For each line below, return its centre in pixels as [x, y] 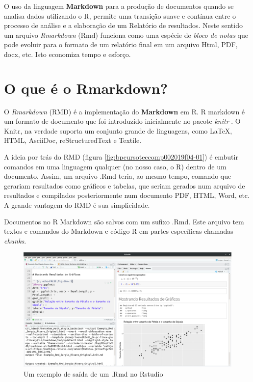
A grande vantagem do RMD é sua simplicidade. [77, 205]
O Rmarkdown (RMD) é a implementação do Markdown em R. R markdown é [125, 111]
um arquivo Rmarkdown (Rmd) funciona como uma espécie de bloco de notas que [126, 35]
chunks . [15, 240]
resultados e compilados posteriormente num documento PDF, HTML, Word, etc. [127, 195]
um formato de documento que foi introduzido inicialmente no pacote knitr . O [122, 121]
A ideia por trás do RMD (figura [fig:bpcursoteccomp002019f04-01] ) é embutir [121, 157]
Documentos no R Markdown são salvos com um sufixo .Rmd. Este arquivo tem [124, 221]
